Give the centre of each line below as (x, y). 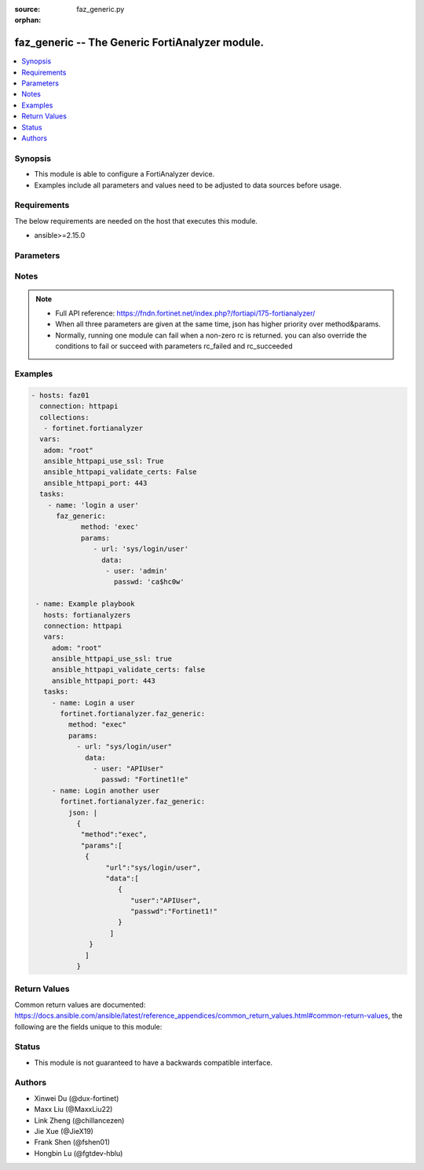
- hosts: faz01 (60, 395)
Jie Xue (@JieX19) (64, 1131)
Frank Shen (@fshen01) (72, 1143)
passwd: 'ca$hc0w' (149, 582)
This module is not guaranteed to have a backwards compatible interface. (154, 1062)
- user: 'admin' (137, 570)
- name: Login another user (106, 790)
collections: (64, 417)
